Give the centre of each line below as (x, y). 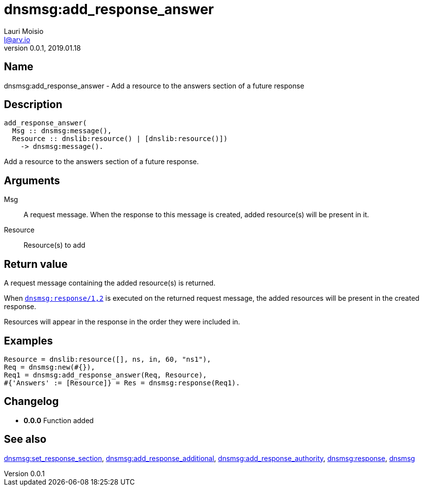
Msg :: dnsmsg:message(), (62, 131)
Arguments (32, 180)
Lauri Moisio (24, 31)
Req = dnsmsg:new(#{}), (50, 367)
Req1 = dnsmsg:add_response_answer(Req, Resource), (106, 375)
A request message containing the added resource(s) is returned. (110, 283)
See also (25, 439)
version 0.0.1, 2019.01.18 (42, 48)
